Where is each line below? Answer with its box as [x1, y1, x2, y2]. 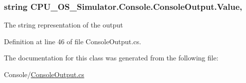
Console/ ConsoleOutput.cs [4, 69, 84, 79]
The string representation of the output [4, 20, 123, 30]
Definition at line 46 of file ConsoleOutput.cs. [4, 36, 141, 46]
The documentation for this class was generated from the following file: [4, 53, 218, 63]
